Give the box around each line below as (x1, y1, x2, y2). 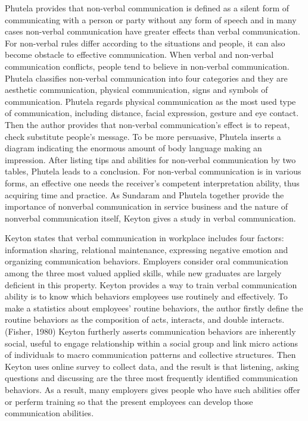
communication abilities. (5, 407, 94, 419)
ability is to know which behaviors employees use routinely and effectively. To (5, 290, 288, 303)
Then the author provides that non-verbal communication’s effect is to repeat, (5, 118, 290, 130)
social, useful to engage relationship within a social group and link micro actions (5, 336, 298, 349)
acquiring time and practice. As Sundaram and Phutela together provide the (5, 188, 284, 201)
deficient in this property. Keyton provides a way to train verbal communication (5, 278, 297, 291)
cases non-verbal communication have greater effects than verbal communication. (5, 25, 300, 38)
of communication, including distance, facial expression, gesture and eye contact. (5, 107, 299, 119)
